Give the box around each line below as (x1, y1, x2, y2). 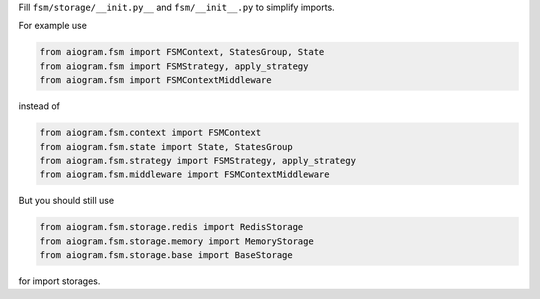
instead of (18, 100, 60, 112)
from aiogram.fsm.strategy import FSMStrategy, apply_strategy (39, 155, 357, 166)
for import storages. (18, 275, 101, 287)
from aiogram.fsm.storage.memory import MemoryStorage (39, 235, 314, 247)
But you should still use (18, 195, 115, 207)
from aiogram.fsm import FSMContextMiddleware (39, 75, 272, 86)
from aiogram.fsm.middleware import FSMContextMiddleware (39, 169, 330, 180)
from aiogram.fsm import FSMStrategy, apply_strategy (39, 60, 309, 72)
